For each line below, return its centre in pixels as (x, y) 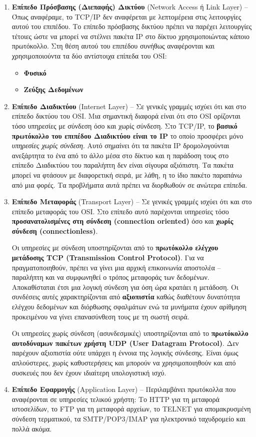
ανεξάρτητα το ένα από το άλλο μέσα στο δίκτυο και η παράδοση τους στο (120, 155)
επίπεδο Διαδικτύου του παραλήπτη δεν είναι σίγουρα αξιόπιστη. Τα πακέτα (122, 165)
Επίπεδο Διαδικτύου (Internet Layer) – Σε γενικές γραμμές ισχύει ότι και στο (129, 106)
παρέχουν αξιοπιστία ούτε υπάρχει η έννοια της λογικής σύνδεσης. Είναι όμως (125, 353)
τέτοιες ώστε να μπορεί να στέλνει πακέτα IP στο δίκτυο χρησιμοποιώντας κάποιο (131, 36)
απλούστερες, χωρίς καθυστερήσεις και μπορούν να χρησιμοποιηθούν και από (124, 362)
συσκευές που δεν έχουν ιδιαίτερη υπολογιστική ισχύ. (89, 372)
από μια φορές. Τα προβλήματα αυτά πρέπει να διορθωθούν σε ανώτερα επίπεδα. (129, 184)
